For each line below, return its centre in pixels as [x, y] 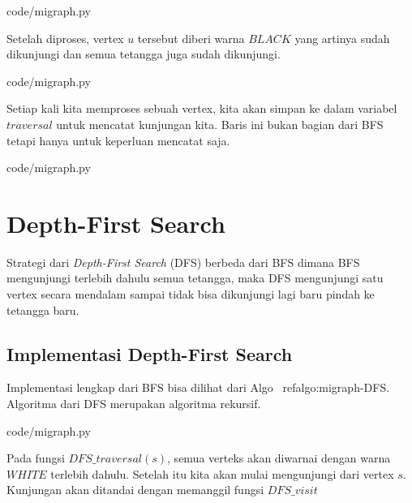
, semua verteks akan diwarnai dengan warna [279, 458]
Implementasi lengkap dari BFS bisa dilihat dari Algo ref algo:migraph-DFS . [198, 387]
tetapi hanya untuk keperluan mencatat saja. [118, 140]
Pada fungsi [36, 458]
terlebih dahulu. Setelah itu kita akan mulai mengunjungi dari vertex [222, 473]
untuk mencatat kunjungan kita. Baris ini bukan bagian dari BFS [220, 124]
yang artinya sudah [342, 38]
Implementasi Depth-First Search [150, 353]
